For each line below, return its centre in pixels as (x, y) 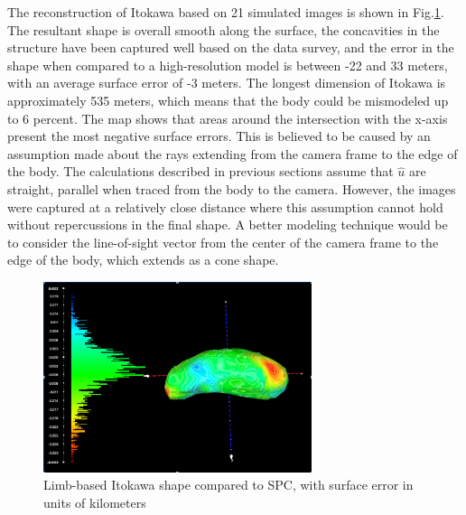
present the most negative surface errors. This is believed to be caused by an (219, 136)
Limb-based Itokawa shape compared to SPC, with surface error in (228, 485)
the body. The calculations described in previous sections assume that (200, 171)
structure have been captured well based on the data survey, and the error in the (231, 47)
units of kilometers (95, 502)
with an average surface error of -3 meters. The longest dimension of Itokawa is (227, 83)
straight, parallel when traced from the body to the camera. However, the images (232, 188)
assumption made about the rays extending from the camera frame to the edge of (233, 153)
